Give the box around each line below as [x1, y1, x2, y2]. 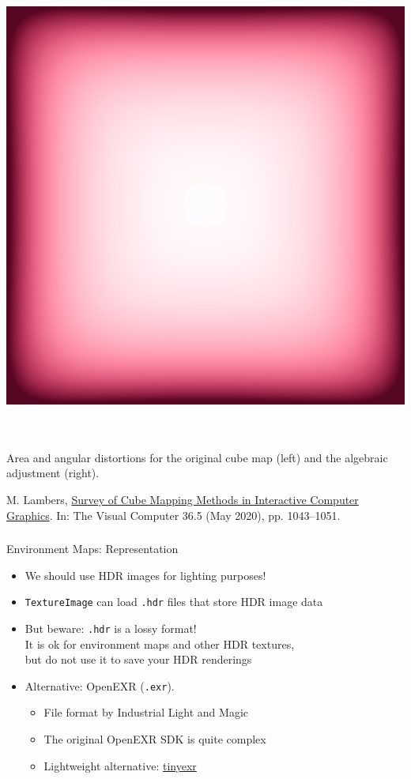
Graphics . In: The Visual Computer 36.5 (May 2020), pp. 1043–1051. [6, 506, 341, 523]
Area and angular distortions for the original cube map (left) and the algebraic [6, 449, 388, 465]
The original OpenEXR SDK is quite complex [43, 731, 266, 747]
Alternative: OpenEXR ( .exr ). [25, 677, 175, 694]
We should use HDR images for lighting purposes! [25, 566, 266, 583]
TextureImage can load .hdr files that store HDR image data [25, 593, 323, 610]
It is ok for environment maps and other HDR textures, [25, 635, 295, 652]
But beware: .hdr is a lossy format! [25, 619, 197, 636]
